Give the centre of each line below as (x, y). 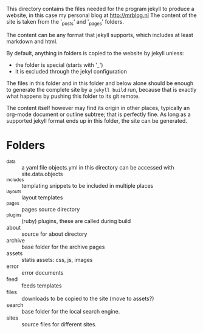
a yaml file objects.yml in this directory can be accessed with (98, 167)
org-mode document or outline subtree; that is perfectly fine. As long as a (99, 114)
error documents (43, 272)
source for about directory (54, 234)
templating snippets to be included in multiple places (88, 185)
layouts (14, 191)
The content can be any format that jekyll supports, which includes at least (100, 35)
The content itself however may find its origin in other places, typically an (98, 108)
